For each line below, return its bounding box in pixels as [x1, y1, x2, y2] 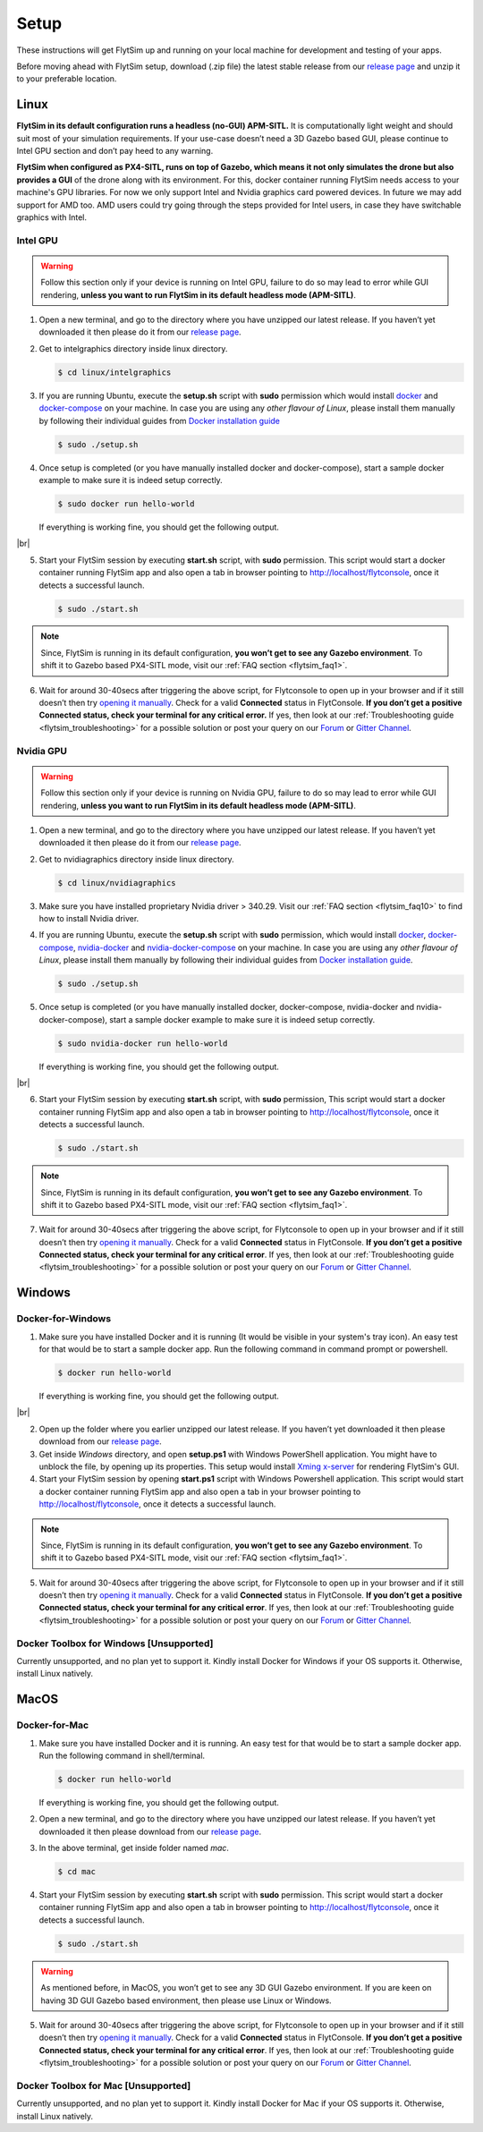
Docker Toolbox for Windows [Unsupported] [16, 1637, 214, 1650]
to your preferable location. [16, 73, 117, 84]
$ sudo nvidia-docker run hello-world [57, 1038, 228, 1049]
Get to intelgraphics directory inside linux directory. [38, 343, 228, 353]
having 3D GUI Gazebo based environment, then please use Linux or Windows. [40, 1995, 332, 2006]
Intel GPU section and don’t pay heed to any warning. [16, 146, 214, 157]
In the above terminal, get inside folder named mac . [38, 1843, 230, 1854]
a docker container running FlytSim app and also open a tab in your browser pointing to [38, 1486, 361, 1497]
